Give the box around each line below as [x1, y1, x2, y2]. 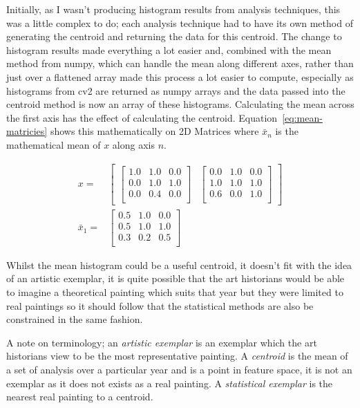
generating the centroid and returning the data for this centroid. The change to [6, 29, 342, 44]
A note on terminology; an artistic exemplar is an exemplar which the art [6, 335, 317, 349]
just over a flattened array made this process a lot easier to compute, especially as [6, 69, 354, 84]
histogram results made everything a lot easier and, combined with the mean [6, 42, 332, 57]
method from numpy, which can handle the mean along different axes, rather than [6, 56, 354, 71]
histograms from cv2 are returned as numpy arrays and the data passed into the [6, 83, 345, 98]
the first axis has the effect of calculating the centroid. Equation [6, 110, 278, 124]
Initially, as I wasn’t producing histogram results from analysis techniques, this [6, 2, 341, 16]
